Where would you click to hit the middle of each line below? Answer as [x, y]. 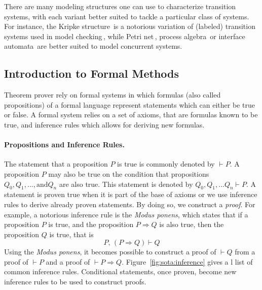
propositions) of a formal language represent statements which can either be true [129, 104]
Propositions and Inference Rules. [64, 144]
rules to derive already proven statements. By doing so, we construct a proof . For [130, 204]
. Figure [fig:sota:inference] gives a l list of [187, 261]
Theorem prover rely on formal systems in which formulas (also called [113, 95]
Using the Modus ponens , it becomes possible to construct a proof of [110, 252]
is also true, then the [192, 224]
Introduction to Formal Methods [92, 73]
